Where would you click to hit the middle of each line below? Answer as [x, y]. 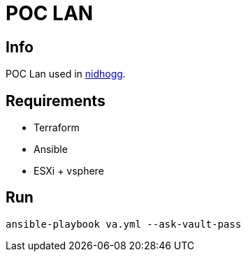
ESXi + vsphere [69, 171]
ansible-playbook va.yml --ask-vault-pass [124, 224]
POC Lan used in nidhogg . [66, 74]
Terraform [57, 128]
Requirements [56, 101]
